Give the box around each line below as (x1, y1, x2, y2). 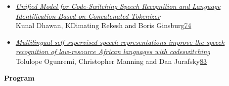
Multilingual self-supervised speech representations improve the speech (15, 36, 225, 47)
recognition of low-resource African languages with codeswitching (15, 46, 210, 57)
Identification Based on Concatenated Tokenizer (15, 10, 160, 21)
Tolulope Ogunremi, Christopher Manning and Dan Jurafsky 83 (15, 56, 207, 66)
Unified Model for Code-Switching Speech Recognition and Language (15, 1, 221, 11)
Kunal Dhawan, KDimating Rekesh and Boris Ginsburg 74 (15, 20, 191, 30)
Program (4, 72, 35, 83)
